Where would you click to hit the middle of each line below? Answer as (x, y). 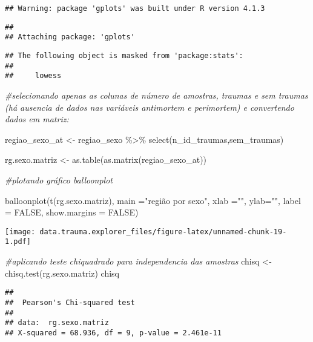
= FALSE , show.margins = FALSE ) (72, 212)
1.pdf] (18, 242)
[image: (20, 232)
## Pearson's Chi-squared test (70, 302)
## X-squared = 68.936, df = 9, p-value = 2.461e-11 (113, 333)
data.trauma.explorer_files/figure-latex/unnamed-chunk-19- (163, 232)
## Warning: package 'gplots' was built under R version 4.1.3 (135, 8)
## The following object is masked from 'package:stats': (124, 55)
